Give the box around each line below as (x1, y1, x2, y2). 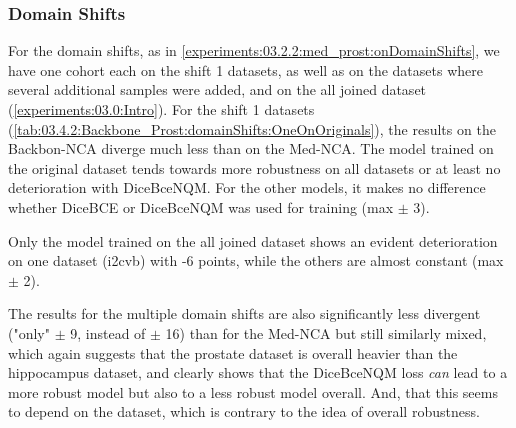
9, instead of (70, 322, 146, 343)
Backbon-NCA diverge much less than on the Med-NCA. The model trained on (8, 138, 494, 159)
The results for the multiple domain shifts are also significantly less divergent (8, 303, 481, 324)
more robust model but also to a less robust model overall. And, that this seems (8, 381, 498, 402)
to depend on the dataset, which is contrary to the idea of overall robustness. (8, 401, 480, 422)
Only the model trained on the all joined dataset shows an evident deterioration (8, 230, 498, 251)
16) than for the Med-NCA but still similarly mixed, (165, 322, 487, 343)
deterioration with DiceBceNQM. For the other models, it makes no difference (8, 177, 486, 198)
